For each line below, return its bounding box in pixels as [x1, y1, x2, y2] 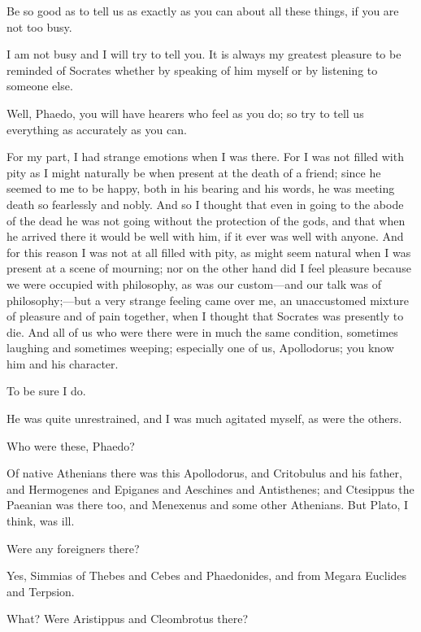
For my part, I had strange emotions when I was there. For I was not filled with [7, 148, 404, 165]
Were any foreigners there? [7, 539, 140, 556]
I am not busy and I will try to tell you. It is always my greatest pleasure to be [7, 46, 401, 63]
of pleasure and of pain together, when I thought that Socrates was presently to [7, 307, 404, 325]
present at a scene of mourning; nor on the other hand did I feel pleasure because [7, 259, 411, 277]
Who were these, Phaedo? [7, 437, 135, 454]
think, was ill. [7, 512, 75, 530]
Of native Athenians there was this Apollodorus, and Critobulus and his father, [7, 464, 402, 482]
